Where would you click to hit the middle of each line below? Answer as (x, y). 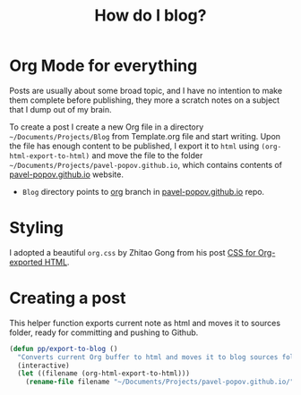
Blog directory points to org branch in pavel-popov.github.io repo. (143, 191)
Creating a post (68, 298)
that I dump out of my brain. (60, 109)
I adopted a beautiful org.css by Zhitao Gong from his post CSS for (133, 252)
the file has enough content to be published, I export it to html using (134, 146)
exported (26, 262)
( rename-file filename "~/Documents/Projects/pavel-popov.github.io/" (160, 382)
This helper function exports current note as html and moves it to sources (145, 323)
